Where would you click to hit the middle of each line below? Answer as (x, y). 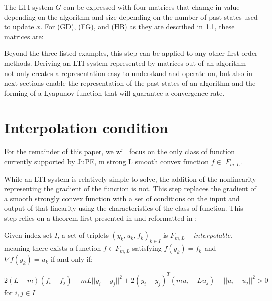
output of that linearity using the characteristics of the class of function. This (124, 208)
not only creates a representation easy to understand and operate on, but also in (128, 73)
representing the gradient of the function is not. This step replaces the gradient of (130, 189)
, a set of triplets (83, 235)
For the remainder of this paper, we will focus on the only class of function (120, 151)
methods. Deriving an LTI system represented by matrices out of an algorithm (125, 63)
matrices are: (24, 36)
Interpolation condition (86, 127)
